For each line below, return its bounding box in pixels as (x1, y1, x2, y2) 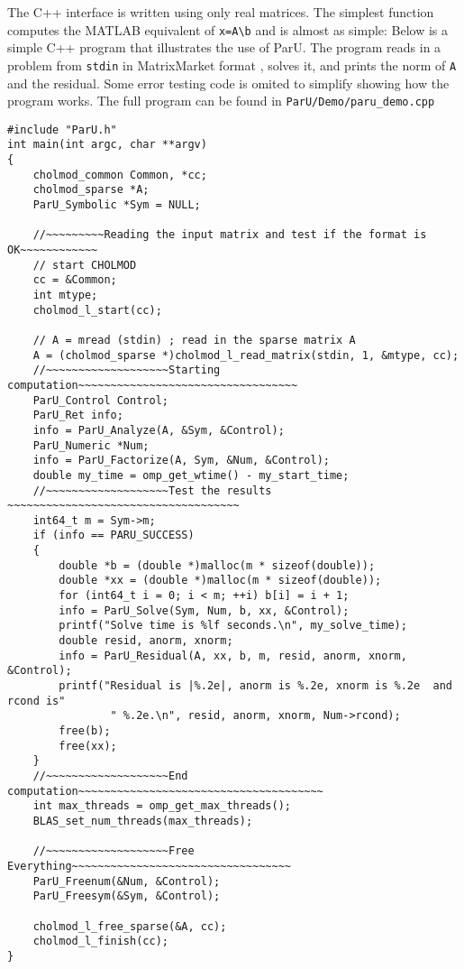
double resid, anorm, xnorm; (59, 634, 233, 648)
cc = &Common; (32, 273, 117, 287)
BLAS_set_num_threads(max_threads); (32, 814, 253, 827)
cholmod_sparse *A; (32, 183, 150, 197)
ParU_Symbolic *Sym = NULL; (32, 198, 201, 212)
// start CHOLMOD (32, 258, 137, 272)
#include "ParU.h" (7, 123, 117, 136)
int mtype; (32, 288, 98, 301)
